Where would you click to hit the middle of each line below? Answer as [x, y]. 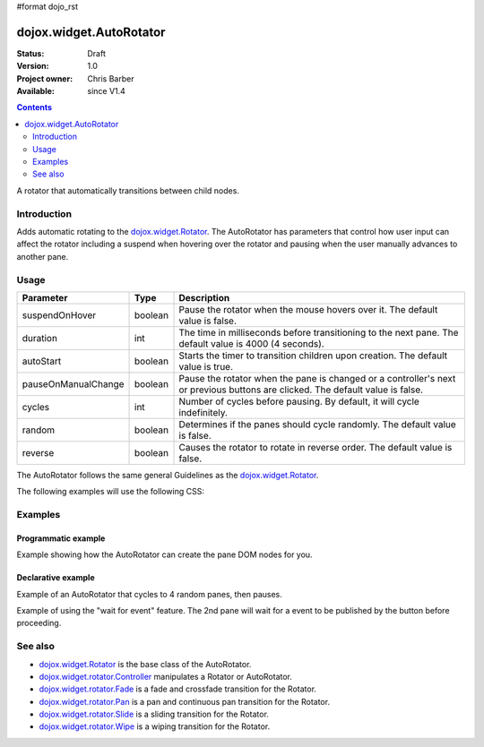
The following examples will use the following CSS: [111, 492]
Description [204, 297]
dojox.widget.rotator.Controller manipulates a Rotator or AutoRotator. [166, 676]
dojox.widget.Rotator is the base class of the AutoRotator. [145, 664]
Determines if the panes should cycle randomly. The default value [317, 424]
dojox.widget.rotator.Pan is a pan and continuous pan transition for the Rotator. [185, 701]
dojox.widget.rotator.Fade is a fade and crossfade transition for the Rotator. [178, 689]
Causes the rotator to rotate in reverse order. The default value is [315, 447]
